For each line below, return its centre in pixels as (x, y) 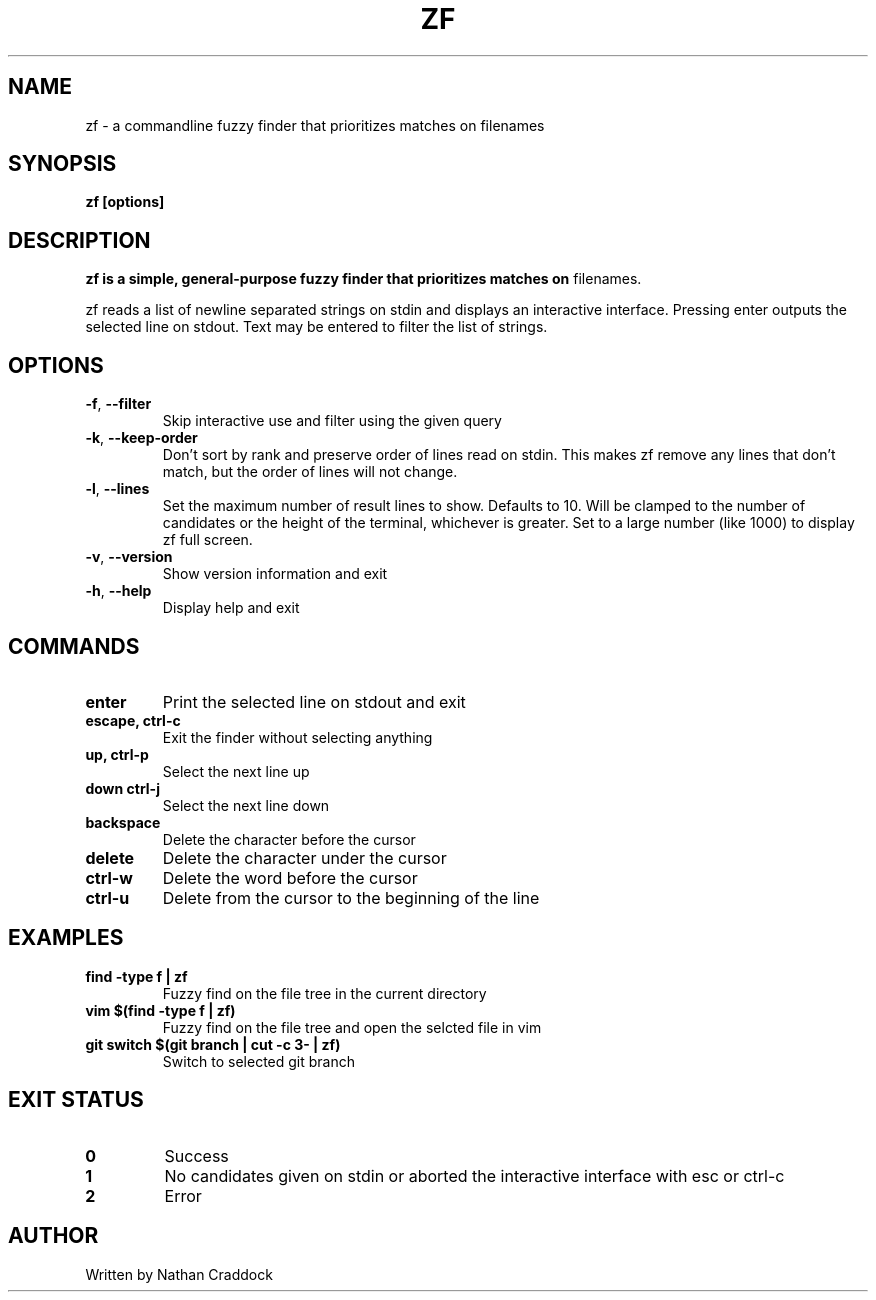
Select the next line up (236, 771)
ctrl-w (109, 877)
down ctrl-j (122, 788)
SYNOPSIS (62, 164)
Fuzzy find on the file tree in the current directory (324, 993)
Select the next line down (246, 805)
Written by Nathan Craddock (179, 1274)
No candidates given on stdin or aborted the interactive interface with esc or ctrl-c (474, 1175)
